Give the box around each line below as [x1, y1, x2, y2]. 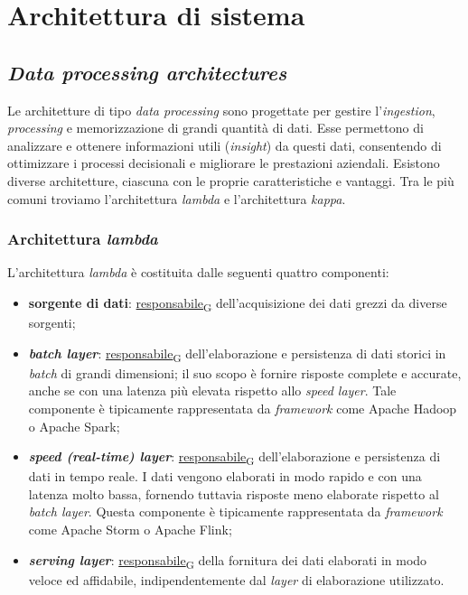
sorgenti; [28, 313, 76, 332]
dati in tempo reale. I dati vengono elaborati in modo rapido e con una [28, 467, 422, 486]
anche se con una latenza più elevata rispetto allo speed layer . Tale [28, 381, 397, 400]
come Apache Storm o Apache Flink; [28, 520, 232, 539]
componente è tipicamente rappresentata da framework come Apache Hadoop [28, 398, 457, 417]
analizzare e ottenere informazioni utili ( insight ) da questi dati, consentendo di [7, 135, 442, 154]
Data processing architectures [7, 58, 287, 86]
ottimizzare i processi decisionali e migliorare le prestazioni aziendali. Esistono [7, 153, 440, 172]
